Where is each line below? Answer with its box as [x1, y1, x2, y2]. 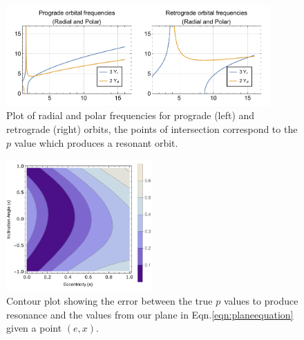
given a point [6, 321, 62, 335]
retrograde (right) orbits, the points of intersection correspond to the [6, 122, 298, 136]
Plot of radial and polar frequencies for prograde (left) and [6, 108, 255, 123]
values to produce [223, 294, 298, 308]
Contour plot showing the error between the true [6, 294, 213, 308]
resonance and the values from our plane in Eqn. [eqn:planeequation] [6, 307, 294, 321]
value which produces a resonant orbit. [14, 135, 178, 150]
